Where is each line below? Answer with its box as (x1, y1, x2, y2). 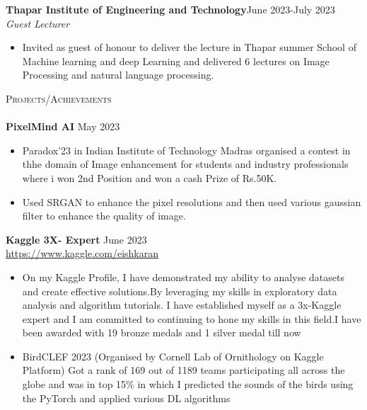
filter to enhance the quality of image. (22, 208, 186, 223)
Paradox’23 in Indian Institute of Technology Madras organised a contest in (22, 142, 351, 157)
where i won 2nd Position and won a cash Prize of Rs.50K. (22, 170, 277, 185)
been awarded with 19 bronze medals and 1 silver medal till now (22, 325, 301, 340)
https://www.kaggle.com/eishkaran (6, 246, 159, 261)
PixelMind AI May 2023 (6, 119, 120, 134)
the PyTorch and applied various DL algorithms (22, 390, 231, 405)
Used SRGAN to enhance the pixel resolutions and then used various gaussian (22, 194, 361, 209)
